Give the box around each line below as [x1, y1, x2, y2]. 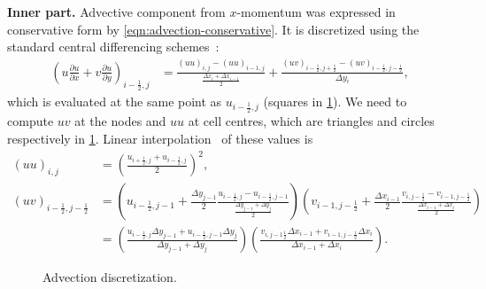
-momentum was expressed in [236, 3, 396, 20]
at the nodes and [74, 112, 166, 130]
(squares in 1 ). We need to [263, 91, 407, 110]
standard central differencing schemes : [7, 37, 220, 56]
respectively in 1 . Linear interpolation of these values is [7, 129, 313, 147]
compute [7, 112, 54, 130]
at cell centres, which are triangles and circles [188, 112, 435, 130]
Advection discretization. [42, 268, 177, 286]
